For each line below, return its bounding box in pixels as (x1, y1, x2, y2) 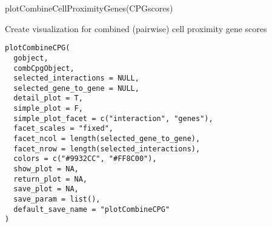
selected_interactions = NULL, (13, 74, 139, 83)
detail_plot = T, (13, 94, 83, 103)
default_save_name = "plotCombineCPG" (13, 205, 170, 214)
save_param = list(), (13, 195, 101, 204)
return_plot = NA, (13, 174, 88, 183)
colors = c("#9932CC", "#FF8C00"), (13, 154, 157, 163)
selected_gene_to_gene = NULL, (13, 84, 139, 93)
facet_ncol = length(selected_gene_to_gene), (13, 134, 201, 143)
